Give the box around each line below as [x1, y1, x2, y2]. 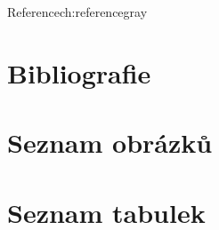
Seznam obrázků [7, 124, 213, 161]
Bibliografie [7, 54, 151, 91]
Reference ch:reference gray [7, 3, 148, 20]
